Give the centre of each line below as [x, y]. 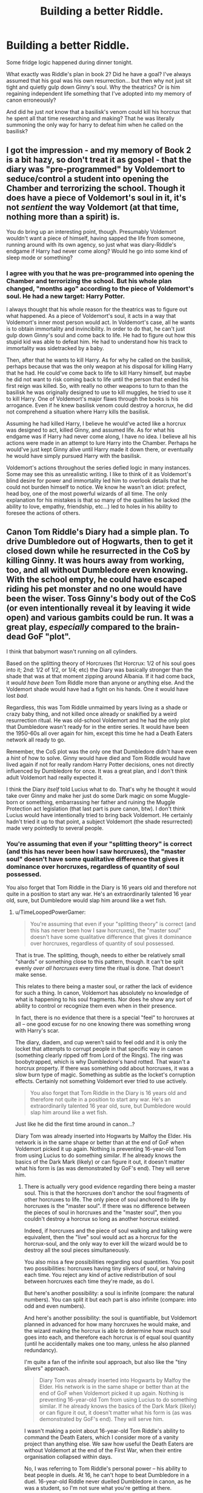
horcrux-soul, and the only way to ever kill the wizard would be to [106, 1244]
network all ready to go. [36, 739]
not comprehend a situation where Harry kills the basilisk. [78, 412]
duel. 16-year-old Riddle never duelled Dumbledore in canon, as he [108, 1481]
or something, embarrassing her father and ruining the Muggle [97, 802]
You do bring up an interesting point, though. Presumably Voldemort [92, 231]
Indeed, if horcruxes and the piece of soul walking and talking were [108, 1231]
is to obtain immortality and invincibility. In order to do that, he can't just [96, 329]
